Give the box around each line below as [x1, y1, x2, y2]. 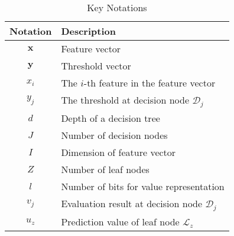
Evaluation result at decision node [61, 196, 203, 210]
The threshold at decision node [61, 93, 190, 107]
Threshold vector [61, 59, 131, 72]
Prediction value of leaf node [61, 214, 180, 228]
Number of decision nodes [61, 128, 168, 142]
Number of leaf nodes [61, 162, 149, 176]
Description [61, 24, 116, 38]
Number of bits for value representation [61, 179, 225, 193]
